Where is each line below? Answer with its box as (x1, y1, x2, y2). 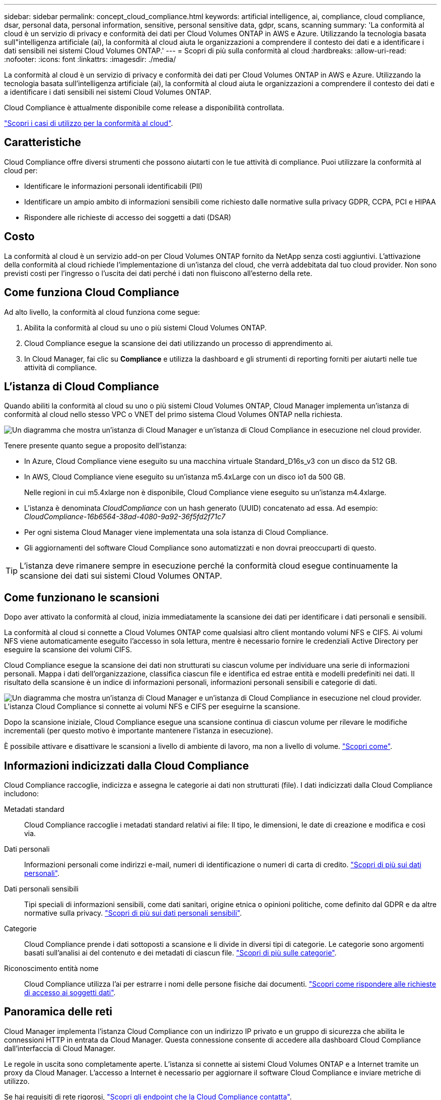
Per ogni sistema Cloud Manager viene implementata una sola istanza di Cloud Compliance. (24, 528, 328, 537)
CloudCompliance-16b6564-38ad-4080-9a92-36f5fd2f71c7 (24, 512, 226, 521)
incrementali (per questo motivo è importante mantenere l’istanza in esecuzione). (4, 726, 273, 735)
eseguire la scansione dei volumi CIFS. (4, 645, 132, 654)
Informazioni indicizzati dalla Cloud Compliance (4, 759, 249, 772)
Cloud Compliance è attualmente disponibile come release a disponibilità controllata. (4, 103, 284, 112)
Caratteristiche (4, 136, 82, 149)
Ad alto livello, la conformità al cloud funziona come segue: (4, 307, 200, 316)
